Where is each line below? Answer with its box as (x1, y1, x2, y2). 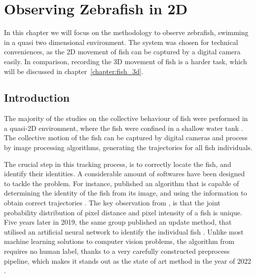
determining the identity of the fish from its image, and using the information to (4, 188, 247, 198)
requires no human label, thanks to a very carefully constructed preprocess (4, 246, 230, 256)
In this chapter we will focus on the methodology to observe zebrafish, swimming (4, 27, 249, 38)
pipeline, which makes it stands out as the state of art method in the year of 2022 (4, 255, 251, 266)
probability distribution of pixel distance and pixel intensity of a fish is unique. (4, 207, 242, 217)
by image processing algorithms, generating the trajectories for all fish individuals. (4, 142, 253, 153)
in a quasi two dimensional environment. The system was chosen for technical (4, 37, 238, 47)
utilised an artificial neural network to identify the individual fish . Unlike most (4, 226, 244, 237)
